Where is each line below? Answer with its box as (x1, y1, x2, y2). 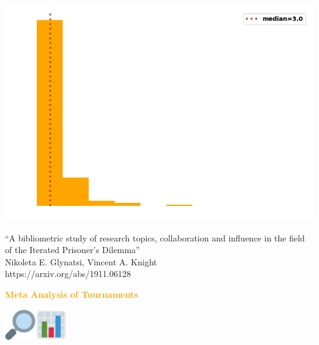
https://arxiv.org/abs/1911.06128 (5, 267, 131, 280)
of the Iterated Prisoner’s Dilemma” (5, 243, 140, 256)
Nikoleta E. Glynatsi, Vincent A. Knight (5, 255, 157, 268)
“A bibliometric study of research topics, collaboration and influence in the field (5, 231, 305, 244)
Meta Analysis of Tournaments (5, 287, 139, 300)
